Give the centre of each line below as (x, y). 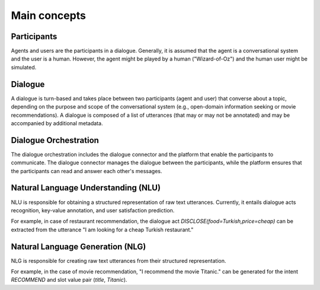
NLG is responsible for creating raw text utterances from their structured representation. (119, 260)
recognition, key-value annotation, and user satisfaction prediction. (93, 210)
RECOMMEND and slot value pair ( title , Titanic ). (69, 280)
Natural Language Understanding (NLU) (86, 188)
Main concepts (48, 15)
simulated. (24, 67)
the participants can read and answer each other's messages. (87, 171)
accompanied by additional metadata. (57, 123)
